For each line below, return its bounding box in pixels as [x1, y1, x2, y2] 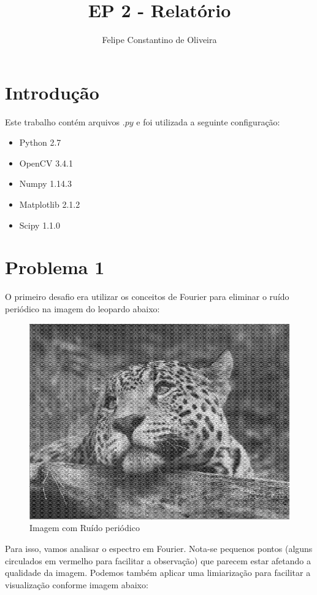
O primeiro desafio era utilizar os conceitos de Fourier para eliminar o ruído [5, 290, 289, 303]
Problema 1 [5, 254, 105, 280]
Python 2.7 [19, 136, 61, 149]
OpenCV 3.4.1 [19, 156, 73, 169]
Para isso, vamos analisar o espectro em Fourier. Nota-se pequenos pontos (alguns [5, 542, 313, 554]
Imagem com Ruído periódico [29, 521, 140, 534]
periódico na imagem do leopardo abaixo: [5, 302, 160, 315]
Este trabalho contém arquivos [5, 115, 120, 128]
